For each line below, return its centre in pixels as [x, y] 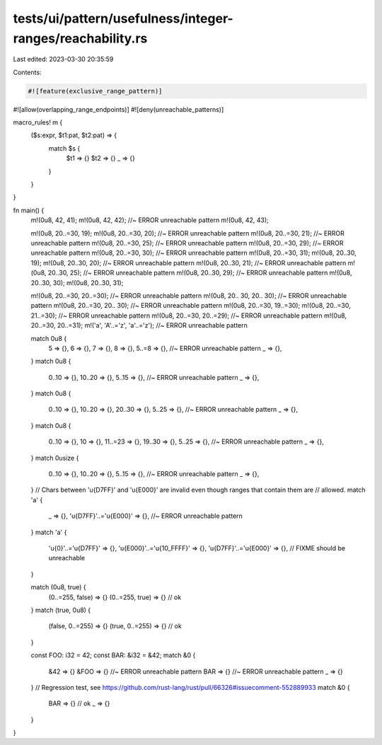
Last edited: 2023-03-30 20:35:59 [63, 59]
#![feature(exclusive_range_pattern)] [95, 91]
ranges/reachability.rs [80, 38]
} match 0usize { [55, 458]
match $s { [64, 148]
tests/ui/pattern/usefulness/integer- [123, 18]
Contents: [27, 72]
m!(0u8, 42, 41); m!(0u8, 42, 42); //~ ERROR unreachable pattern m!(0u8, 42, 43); [150, 220]
